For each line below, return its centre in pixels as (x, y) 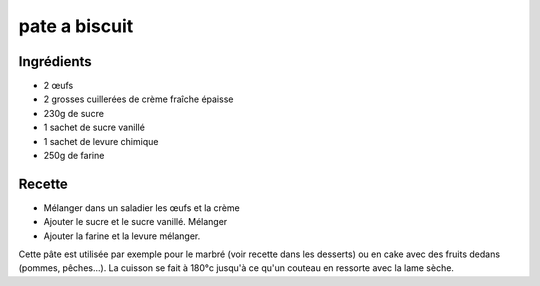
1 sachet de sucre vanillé (94, 127)
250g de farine (74, 156)
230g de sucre (74, 113)
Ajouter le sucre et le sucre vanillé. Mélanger (135, 222)
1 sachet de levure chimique (101, 141)
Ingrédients (55, 61)
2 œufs (58, 86)
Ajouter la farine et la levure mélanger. (122, 236)
